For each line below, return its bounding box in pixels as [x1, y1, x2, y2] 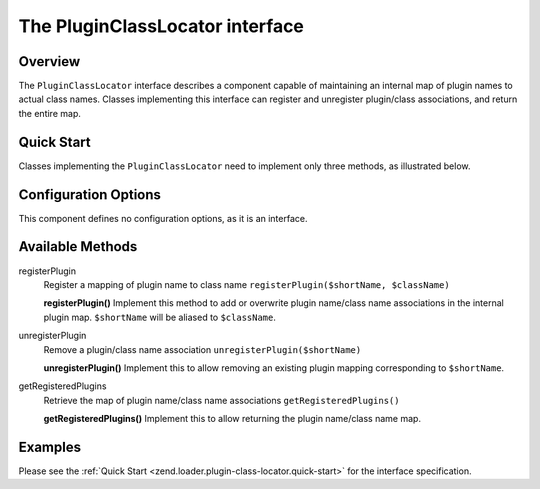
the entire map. [18, 107, 82, 119]
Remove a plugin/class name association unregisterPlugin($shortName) [43, 343, 362, 355]
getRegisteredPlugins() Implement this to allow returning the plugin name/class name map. [43, 413, 422, 425]
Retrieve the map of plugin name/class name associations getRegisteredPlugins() [43, 394, 400, 406]
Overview [18, 53, 81, 70]
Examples [18, 438, 82, 455]
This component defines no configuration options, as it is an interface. [18, 212, 308, 224]
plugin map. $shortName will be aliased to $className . [43, 311, 277, 323]
